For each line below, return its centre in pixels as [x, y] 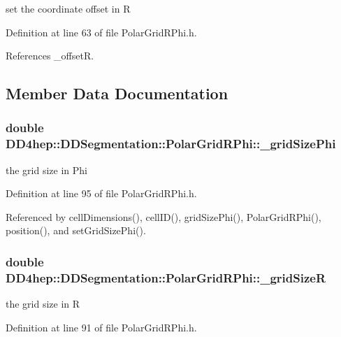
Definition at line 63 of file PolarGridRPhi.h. [101, 32]
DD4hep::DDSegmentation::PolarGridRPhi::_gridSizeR [166, 277]
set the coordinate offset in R [68, 8]
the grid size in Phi [46, 170]
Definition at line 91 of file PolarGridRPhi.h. [101, 327]
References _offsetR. [50, 56]
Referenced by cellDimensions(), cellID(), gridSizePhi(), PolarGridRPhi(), [164, 216]
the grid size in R [43, 304]
